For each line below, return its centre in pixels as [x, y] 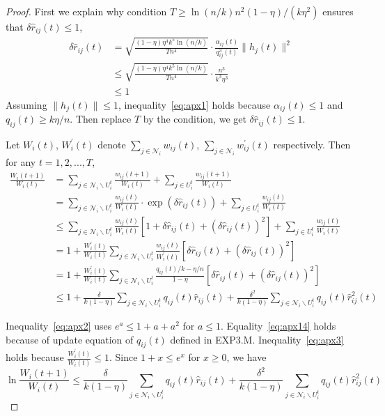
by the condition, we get [195, 119]
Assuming [26, 104]
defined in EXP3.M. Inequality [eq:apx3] [257, 339]
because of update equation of [70, 339]
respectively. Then [312, 144]
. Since [123, 357]
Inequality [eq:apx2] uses [59, 326]
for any [21, 161]
